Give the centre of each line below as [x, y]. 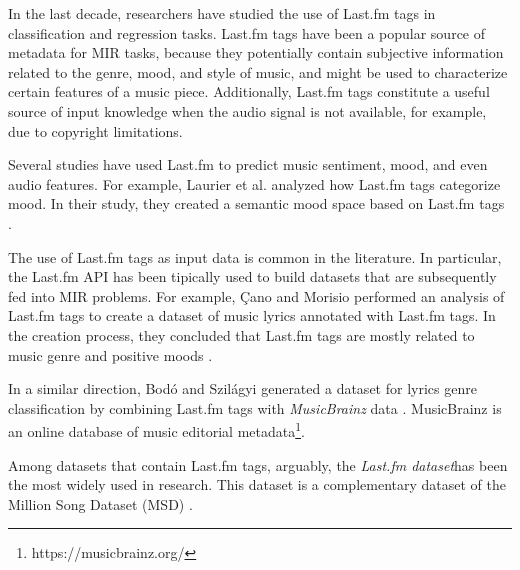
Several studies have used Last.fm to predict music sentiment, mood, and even [248, 164]
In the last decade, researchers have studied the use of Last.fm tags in [222, 13]
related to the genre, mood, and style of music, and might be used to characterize [258, 71]
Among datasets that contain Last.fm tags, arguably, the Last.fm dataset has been [258, 464]
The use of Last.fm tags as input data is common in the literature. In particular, [255, 256]
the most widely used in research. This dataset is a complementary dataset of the [257, 484]
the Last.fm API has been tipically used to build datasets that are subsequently [252, 276]
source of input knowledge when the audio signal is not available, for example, [247, 110]
